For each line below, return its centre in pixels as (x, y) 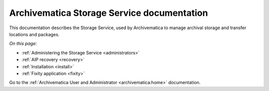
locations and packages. (34, 34)
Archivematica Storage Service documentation (109, 13)
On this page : (23, 44)
